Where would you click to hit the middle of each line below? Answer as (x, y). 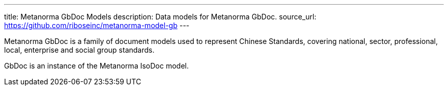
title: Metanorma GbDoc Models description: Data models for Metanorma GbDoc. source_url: (160, 17)
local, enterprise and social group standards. (79, 50)
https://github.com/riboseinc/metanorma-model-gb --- (97, 25)
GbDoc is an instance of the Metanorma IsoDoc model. (96, 66)
